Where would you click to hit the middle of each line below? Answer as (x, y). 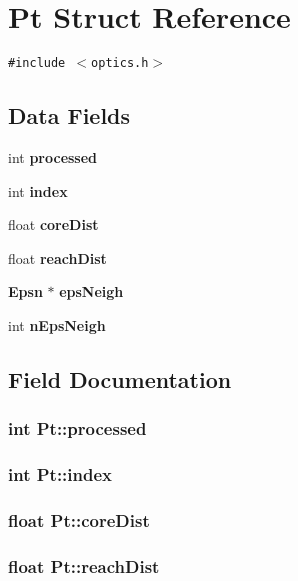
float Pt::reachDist (84, 565)
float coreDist (53, 224)
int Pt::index (60, 474)
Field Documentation (120, 378)
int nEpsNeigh (57, 324)
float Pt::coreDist (79, 519)
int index (38, 190)
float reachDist (57, 257)
